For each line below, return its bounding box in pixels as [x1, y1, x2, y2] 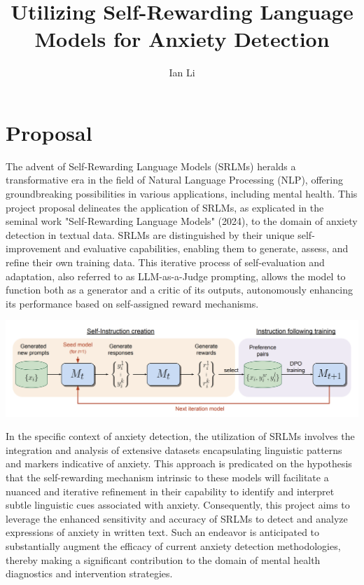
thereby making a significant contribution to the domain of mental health [6, 552, 321, 567]
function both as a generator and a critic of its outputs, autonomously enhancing [6, 282, 353, 297]
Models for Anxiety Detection [34, 25, 330, 53]
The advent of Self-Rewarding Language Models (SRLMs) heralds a [6, 158, 296, 173]
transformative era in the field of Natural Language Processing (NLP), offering [6, 172, 343, 187]
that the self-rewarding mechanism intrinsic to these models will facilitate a [6, 470, 329, 485]
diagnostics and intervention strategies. [6, 566, 173, 581]
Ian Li [169, 65, 195, 80]
